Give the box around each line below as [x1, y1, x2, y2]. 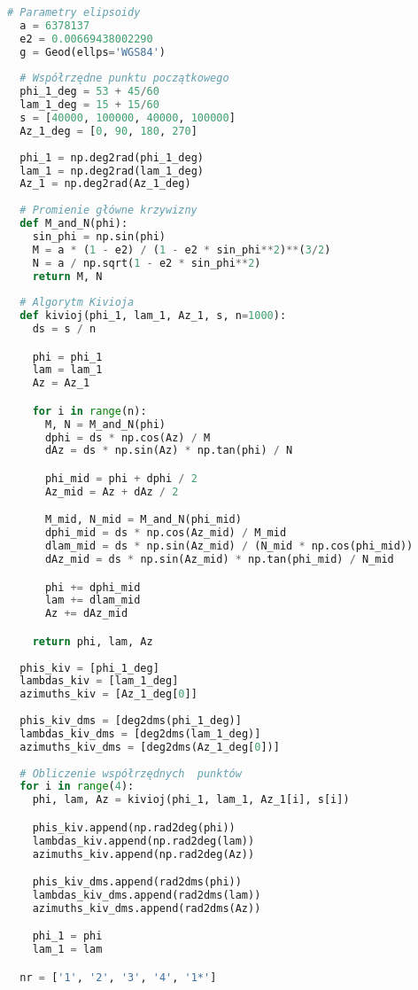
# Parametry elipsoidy [7, 6, 141, 19]
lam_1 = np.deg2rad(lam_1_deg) [19, 164, 204, 177]
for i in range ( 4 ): [19, 780, 135, 793]
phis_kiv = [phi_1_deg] [19, 661, 159, 674]
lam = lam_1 [32, 363, 103, 377]
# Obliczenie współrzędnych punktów [19, 767, 242, 780]
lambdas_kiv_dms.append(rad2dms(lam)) [32, 889, 261, 901]
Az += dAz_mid [44, 607, 128, 620]
